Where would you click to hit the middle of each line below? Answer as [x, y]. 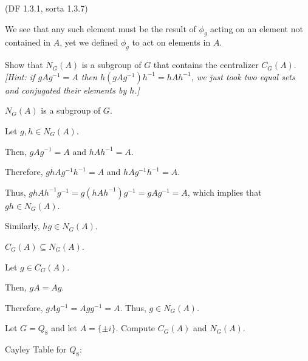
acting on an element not [257, 28]
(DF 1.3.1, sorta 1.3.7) [46, 8]
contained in [28, 42]
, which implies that [224, 192]
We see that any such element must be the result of [101, 28]
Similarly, [22, 226]
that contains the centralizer [206, 65]
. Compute [135, 328]
